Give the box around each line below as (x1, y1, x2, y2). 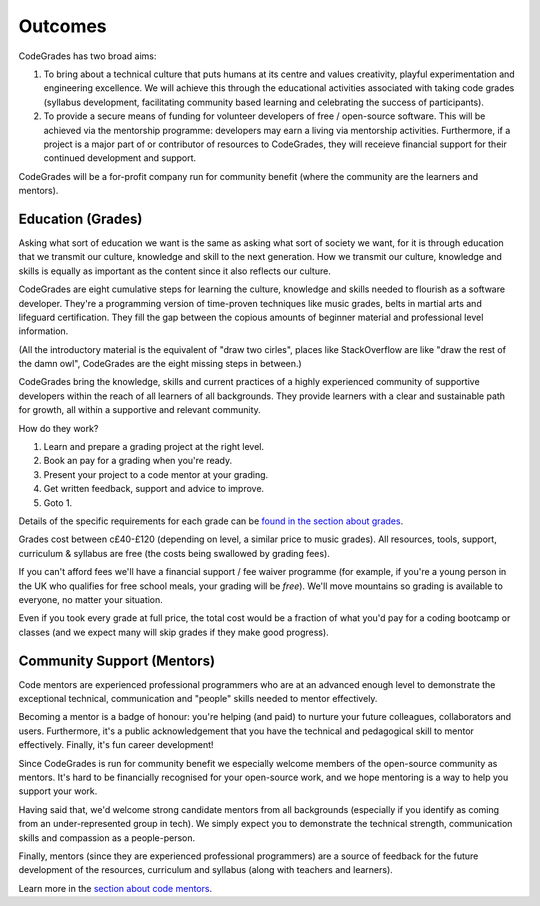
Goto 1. (43, 496, 73, 509)
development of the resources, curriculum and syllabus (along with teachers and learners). (18, 864, 394, 876)
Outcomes (18, 15, 107, 37)
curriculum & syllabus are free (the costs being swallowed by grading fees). (18, 547, 330, 559)
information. (18, 325, 69, 337)
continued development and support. (43, 152, 197, 164)
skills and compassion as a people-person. (18, 831, 195, 844)
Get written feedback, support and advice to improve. (43, 483, 265, 495)
